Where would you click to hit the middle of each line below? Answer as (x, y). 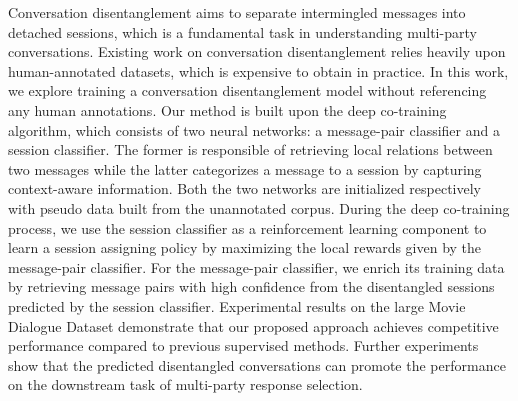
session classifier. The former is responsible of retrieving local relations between (250, 149)
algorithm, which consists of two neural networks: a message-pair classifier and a (254, 129)
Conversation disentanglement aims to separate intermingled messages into (237, 12)
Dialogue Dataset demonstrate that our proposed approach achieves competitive (253, 325)
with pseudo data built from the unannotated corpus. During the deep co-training (259, 207)
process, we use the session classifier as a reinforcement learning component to (247, 227)
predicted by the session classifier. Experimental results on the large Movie (237, 305)
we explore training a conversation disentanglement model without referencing (247, 90)
